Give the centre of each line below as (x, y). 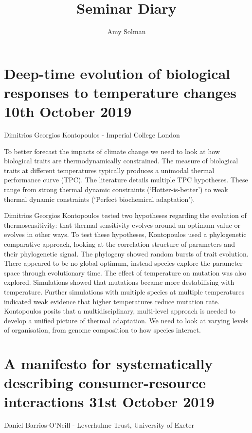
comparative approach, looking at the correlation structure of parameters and (119, 244)
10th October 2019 (68, 111)
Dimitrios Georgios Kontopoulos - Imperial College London (92, 135)
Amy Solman (126, 31)
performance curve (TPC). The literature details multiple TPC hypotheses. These (126, 180)
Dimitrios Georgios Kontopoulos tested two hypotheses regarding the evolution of (125, 215)
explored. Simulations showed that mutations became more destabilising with (119, 282)
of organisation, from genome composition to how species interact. (102, 330)
